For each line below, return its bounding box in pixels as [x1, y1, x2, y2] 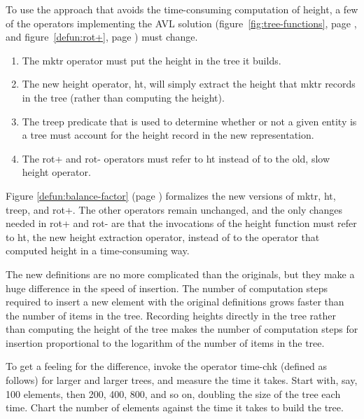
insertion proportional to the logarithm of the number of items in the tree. [6, 335, 325, 350]
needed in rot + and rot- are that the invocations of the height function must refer [6, 216, 357, 231]
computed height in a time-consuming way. [6, 243, 190, 258]
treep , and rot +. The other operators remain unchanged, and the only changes [6, 202, 343, 217]
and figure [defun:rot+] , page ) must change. [6, 29, 198, 44]
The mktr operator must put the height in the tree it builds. [22, 53, 281, 67]
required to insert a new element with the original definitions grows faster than [6, 294, 344, 309]
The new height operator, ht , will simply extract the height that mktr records [22, 76, 356, 91]
